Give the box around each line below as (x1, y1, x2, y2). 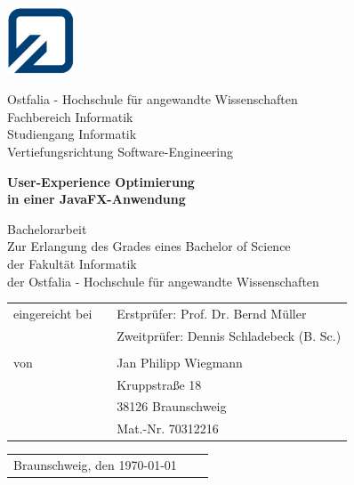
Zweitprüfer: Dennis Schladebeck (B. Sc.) (117, 326, 342, 344)
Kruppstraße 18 (117, 375, 202, 393)
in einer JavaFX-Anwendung (7, 190, 186, 208)
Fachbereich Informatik (7, 107, 133, 125)
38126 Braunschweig (117, 397, 227, 416)
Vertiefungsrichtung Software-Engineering (7, 141, 234, 160)
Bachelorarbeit (7, 219, 87, 238)
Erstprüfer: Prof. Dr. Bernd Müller (117, 303, 307, 322)
